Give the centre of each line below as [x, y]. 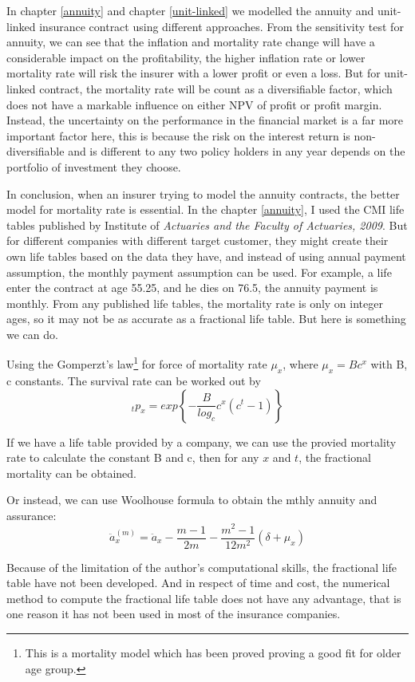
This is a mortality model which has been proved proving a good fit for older [213, 652]
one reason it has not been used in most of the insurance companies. [174, 614]
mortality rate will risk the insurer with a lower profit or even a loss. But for [194, 73]
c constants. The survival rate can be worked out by [134, 380]
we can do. [32, 334]
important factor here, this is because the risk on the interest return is [178, 135]
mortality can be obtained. [72, 473]
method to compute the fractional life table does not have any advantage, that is [204, 598]
